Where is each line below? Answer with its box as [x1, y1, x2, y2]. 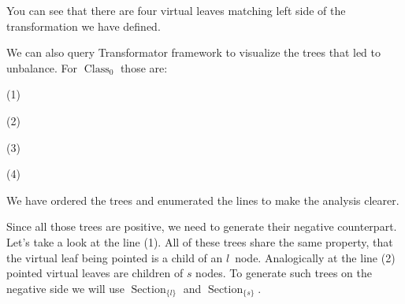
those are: [120, 59, 168, 76]
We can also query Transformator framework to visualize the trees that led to [6, 44, 381, 61]
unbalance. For [6, 59, 78, 76]
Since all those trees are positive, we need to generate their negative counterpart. [6, 218, 397, 235]
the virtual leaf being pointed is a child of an [6, 249, 223, 265]
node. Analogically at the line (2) [235, 249, 396, 265]
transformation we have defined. [6, 17, 161, 34]
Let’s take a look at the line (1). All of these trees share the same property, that [6, 233, 393, 250]
